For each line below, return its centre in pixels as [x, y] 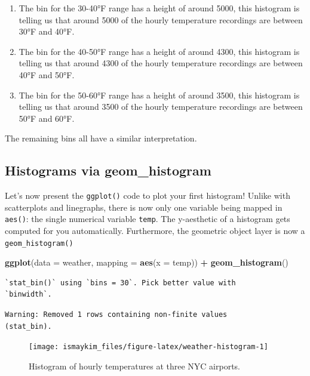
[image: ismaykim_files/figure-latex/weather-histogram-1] [148, 347]
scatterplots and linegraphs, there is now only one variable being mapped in [144, 207]
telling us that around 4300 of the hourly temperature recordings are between [161, 63]
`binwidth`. [28, 295]
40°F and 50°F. [47, 74]
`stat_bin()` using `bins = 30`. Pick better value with [120, 283]
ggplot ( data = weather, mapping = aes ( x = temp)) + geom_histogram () [147, 262]
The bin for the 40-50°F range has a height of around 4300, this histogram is [159, 51]
